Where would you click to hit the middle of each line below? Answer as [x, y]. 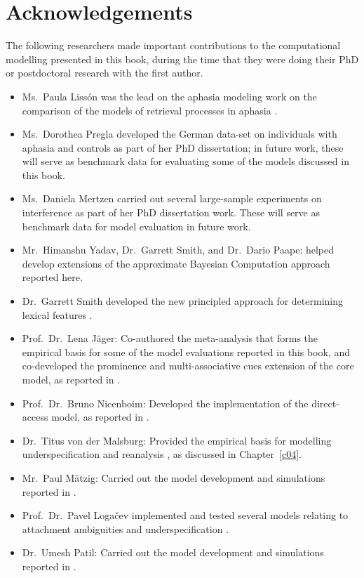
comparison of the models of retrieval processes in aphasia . [150, 110]
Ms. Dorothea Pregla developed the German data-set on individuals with [180, 134]
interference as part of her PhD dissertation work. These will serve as [171, 212]
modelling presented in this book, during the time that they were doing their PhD [182, 59]
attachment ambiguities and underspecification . [126, 528]
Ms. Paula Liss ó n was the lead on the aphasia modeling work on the [169, 96]
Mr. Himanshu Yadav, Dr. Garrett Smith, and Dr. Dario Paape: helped [178, 250]
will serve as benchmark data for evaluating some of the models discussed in [186, 161]
